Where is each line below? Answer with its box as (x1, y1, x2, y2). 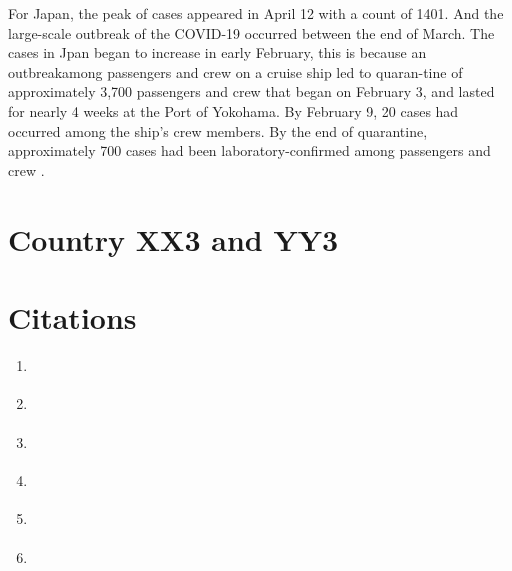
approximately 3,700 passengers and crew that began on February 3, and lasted (8, 81, 495, 102)
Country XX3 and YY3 (8, 218, 339, 259)
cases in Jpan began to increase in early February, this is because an (8, 42, 427, 63)
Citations (8, 296, 137, 337)
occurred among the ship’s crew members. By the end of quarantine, (8, 120, 428, 141)
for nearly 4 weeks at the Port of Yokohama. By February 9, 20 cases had (8, 100, 459, 121)
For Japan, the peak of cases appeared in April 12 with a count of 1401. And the (8, 3, 504, 23)
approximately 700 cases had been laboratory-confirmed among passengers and (8, 140, 491, 161)
